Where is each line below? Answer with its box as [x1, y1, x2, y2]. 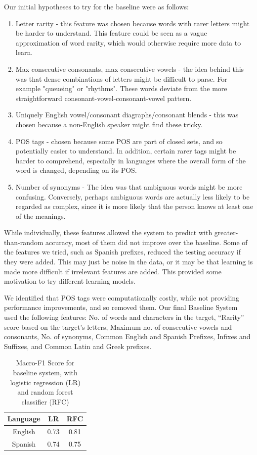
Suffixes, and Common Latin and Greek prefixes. [4, 341, 152, 351]
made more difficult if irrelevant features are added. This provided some [4, 266, 221, 276]
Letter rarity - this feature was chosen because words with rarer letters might [15, 18, 250, 28]
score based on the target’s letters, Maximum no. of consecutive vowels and [4, 321, 232, 332]
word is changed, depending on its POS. [15, 165, 137, 175]
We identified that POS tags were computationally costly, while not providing [4, 292, 240, 303]
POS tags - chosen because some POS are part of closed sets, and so [15, 136, 223, 146]
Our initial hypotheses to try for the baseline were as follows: [4, 1, 189, 11]
